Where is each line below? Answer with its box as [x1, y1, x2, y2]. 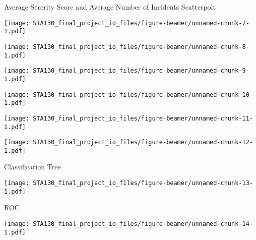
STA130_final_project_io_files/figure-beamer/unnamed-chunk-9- [33, 67, 249, 75]
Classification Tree [4, 161, 61, 172]
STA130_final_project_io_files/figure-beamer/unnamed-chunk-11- [33, 114, 253, 122]
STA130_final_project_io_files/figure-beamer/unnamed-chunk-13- [33, 179, 253, 187]
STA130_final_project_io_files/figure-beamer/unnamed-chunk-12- [33, 139, 253, 146]
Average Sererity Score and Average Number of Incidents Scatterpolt [4, 2, 216, 12]
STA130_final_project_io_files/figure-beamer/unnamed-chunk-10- [33, 91, 253, 98]
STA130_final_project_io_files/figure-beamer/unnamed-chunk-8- [33, 43, 249, 50]
